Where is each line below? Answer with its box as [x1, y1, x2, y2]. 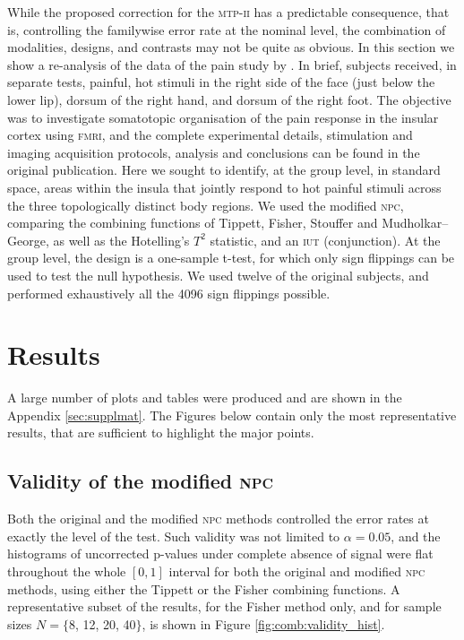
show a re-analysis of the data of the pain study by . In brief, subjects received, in [7, 55, 457, 74]
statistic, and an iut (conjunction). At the [210, 230, 441, 249]
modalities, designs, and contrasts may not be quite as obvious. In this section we [7, 38, 455, 56]
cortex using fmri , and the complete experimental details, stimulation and [7, 125, 413, 144]
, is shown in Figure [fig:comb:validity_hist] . [142, 614, 385, 633]
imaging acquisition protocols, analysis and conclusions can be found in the [7, 143, 420, 161]
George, [7, 230, 49, 249]
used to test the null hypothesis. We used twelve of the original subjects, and [7, 265, 429, 284]
